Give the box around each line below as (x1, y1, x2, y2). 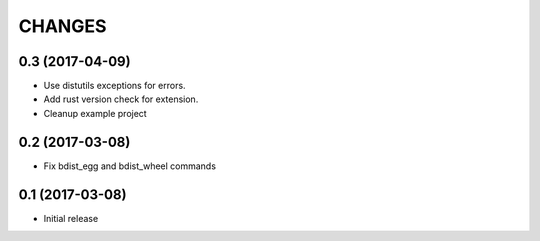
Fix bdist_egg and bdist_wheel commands (43, 160, 217, 172)
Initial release (43, 212, 99, 224)
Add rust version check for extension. (43, 93, 199, 105)
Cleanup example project (43, 107, 147, 119)
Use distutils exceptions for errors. (43, 80, 186, 92)
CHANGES (18, 15, 107, 37)
